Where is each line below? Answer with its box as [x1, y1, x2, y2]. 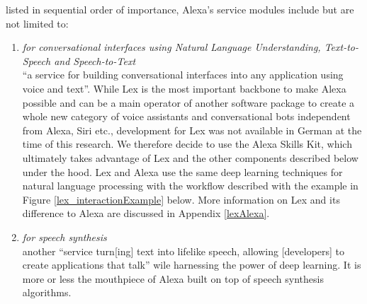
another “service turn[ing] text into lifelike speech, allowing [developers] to [22, 243, 345, 258]
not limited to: [6, 16, 69, 30]
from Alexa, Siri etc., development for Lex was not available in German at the [22, 122, 362, 137]
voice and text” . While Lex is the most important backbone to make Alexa [22, 81, 346, 95]
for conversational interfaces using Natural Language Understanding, [22, 40, 321, 54]
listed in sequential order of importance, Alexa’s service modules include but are [6, 2, 354, 16]
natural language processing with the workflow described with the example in [22, 178, 358, 193]
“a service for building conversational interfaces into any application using [22, 67, 344, 82]
